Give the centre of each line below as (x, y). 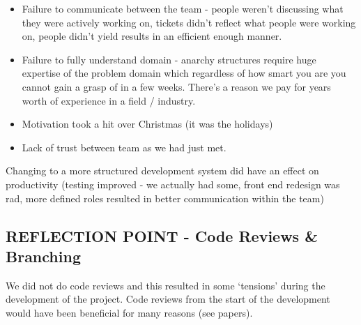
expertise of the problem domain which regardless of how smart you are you (184, 73)
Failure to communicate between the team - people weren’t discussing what (183, 8)
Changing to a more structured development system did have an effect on (162, 171)
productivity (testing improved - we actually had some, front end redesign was (173, 184)
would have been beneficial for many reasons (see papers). (129, 312)
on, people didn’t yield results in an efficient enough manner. (152, 36)
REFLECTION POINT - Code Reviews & (162, 235)
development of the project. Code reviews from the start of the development (168, 299)
